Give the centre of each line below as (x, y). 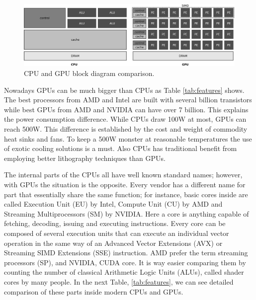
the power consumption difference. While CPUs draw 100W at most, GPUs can (125, 119)
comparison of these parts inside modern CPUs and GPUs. (94, 291)
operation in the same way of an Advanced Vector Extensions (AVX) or (113, 243)
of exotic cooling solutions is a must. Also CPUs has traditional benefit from (121, 148)
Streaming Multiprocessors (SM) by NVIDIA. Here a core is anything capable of (127, 213)
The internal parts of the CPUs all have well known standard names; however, (123, 175)
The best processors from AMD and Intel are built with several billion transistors (128, 100)
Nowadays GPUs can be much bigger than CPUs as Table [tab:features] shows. (124, 90)
